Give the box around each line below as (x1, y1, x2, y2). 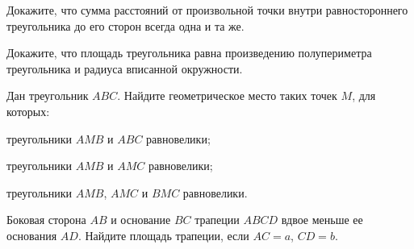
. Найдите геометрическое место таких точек (117, 87, 337, 104)
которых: (6, 102, 50, 119)
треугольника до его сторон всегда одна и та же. (6, 17, 245, 34)
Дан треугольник (6, 87, 89, 104)
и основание (111, 211, 171, 228)
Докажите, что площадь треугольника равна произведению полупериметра (6, 44, 372, 61)
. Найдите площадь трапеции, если (77, 226, 249, 243)
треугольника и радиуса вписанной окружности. (6, 60, 243, 77)
